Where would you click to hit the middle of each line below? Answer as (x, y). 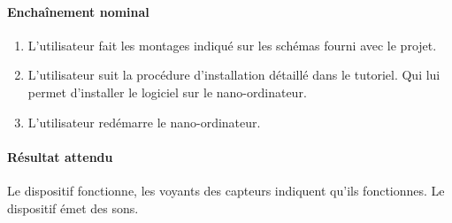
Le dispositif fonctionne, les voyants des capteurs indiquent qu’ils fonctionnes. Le (226, 190)
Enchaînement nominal (78, 11)
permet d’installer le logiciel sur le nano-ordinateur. (167, 92)
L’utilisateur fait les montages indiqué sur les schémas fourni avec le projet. (232, 45)
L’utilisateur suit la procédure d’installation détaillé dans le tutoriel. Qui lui (234, 75)
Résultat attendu (60, 156)
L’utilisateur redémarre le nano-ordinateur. (144, 122)
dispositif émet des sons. (73, 208)
